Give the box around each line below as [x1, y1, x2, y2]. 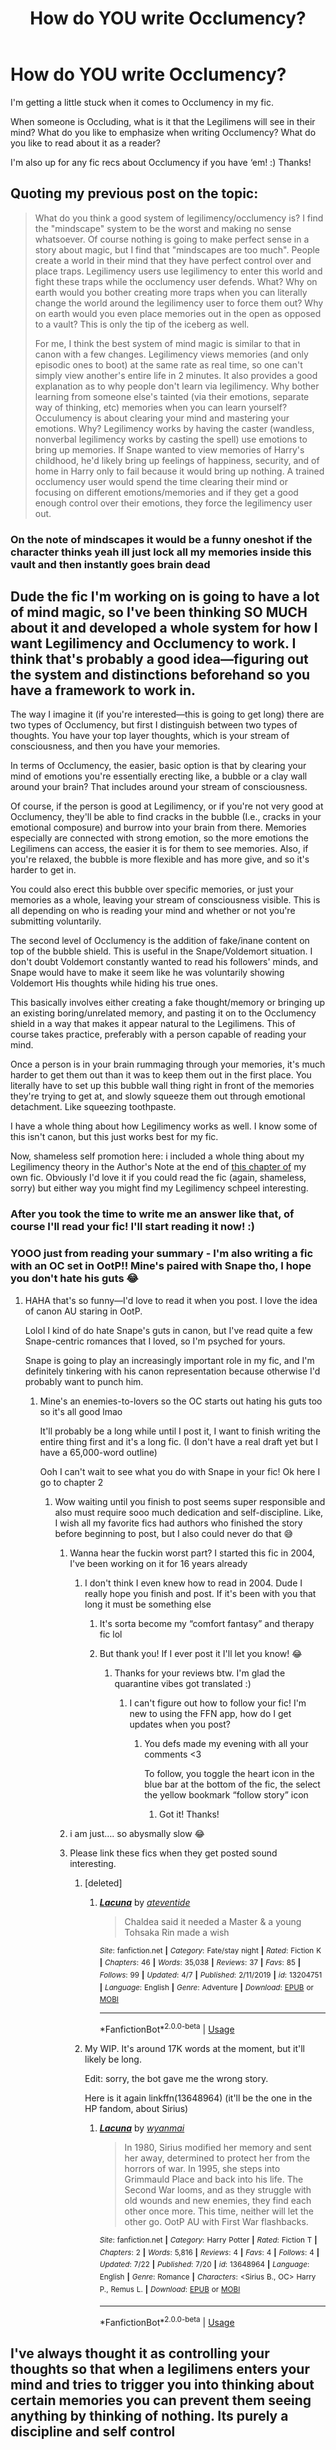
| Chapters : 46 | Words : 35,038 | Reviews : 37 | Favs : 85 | [99, 1958, 302, 1968]
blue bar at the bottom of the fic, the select [144, 1778, 321, 1790]
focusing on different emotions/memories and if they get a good [34, 486, 299, 498]
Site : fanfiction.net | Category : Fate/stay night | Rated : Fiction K [99, 1945, 322, 1956]
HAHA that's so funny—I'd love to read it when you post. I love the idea [24, 1294, 318, 1306]
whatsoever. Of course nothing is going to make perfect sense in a [34, 233, 310, 245]
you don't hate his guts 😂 [10, 1272, 139, 1286]
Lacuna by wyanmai [99, 2122, 185, 2134]
